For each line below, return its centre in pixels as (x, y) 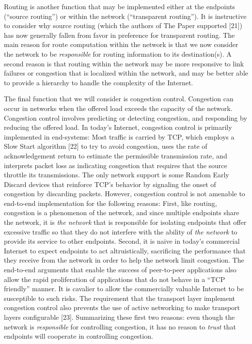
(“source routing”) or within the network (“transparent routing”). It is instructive (125, 16)
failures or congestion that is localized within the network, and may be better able (126, 73)
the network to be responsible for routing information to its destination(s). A (118, 54)
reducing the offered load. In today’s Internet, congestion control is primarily (118, 127)
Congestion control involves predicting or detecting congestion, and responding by (126, 117)
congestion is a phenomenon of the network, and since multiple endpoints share (122, 212)
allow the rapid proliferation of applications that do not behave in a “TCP (115, 279)
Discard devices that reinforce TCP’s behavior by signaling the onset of (110, 184)
